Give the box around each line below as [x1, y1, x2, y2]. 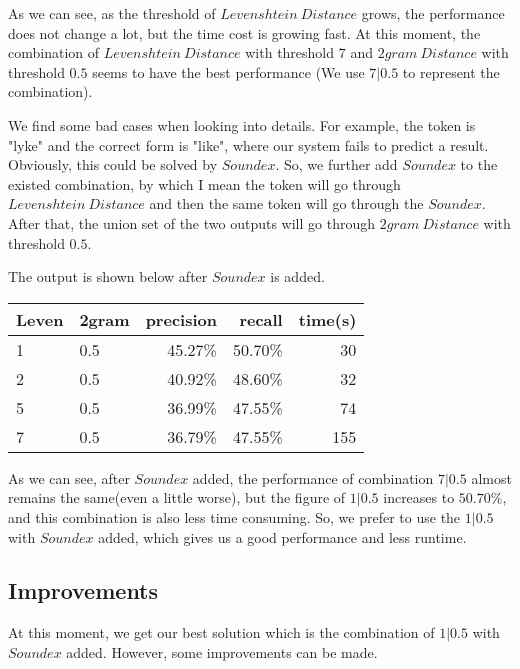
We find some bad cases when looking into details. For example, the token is [8, 114, 476, 135]
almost [471, 467, 512, 488]
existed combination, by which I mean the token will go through [8, 173, 401, 194]
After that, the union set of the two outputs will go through [8, 212, 375, 233]
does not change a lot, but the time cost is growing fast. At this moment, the [8, 22, 481, 43]
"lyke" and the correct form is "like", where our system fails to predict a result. [8, 134, 489, 155]
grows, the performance [361, 3, 505, 23]
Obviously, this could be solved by [8, 154, 218, 175]
